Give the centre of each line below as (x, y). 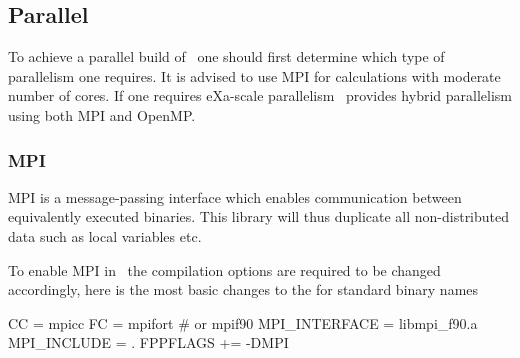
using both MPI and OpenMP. (102, 114)
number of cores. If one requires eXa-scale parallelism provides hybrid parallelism (260, 95)
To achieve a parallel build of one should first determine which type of (226, 56)
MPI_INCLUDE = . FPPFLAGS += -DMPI (148, 342)
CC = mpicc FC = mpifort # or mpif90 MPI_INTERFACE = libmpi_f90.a (243, 322)
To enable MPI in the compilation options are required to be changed (224, 269)
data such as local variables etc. (105, 235)
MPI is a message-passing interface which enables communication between (235, 196)
